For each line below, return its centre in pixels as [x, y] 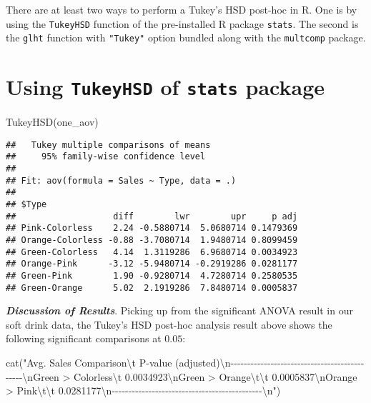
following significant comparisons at [84, 338]
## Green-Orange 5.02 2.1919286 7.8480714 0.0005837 [152, 288]
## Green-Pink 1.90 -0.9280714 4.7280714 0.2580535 [152, 275]
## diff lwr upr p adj [152, 216]
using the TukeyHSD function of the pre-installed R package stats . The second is [182, 23]
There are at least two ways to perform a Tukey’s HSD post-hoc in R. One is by [182, 9]
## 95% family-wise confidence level [106, 157]
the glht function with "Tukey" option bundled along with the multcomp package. [186, 38]
